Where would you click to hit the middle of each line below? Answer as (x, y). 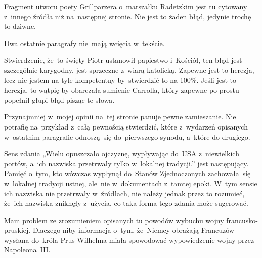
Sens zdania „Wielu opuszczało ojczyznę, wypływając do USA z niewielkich (122, 154)
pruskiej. (17, 230)
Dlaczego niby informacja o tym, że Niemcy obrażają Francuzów (133, 230)
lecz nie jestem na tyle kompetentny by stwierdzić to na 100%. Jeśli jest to (120, 80)
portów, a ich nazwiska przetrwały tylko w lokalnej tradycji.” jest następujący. (126, 163)
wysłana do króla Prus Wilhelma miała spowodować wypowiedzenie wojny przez (129, 240)
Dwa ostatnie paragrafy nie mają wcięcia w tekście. (84, 43)
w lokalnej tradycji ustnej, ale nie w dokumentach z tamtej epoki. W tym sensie (131, 183)
